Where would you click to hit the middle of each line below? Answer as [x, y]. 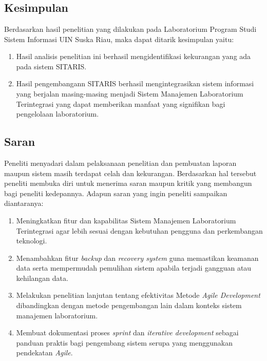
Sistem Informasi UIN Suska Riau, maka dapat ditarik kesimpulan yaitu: [119, 39]
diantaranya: [24, 203]
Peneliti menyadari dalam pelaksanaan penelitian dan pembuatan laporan [120, 163]
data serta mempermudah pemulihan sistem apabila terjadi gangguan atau [134, 268]
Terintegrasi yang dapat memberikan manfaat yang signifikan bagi [121, 103]
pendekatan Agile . [44, 353]
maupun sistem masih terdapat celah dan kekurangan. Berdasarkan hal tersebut [130, 173]
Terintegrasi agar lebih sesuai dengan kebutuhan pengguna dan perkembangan [139, 230]
